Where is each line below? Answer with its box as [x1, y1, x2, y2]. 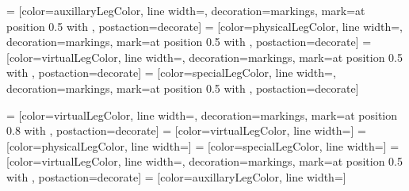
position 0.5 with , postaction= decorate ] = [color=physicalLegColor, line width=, [6, 17, 403, 34]
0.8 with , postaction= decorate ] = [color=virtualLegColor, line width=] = [6, 122, 366, 139]
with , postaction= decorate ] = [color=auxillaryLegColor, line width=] [6, 168, 346, 185]
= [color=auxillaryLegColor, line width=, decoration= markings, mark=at [6, 2, 365, 18]
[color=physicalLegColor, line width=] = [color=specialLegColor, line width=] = [6, 137, 399, 154]
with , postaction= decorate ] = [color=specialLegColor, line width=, [6, 64, 336, 81]
